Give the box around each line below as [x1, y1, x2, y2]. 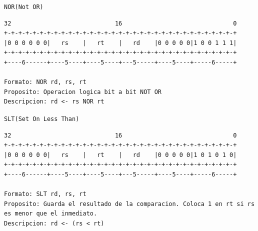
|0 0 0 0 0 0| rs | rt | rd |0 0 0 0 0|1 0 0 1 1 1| [4, 39, 237, 46]
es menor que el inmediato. [4, 210, 97, 217]
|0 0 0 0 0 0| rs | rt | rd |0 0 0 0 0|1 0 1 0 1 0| [4, 151, 237, 158]
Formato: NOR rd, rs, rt [4, 78, 86, 86]
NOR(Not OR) [4, 3, 43, 10]
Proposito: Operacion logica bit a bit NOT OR [4, 88, 161, 95]
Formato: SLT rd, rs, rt [4, 190, 86, 198]
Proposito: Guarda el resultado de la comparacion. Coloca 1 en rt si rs [4, 200, 255, 207]
